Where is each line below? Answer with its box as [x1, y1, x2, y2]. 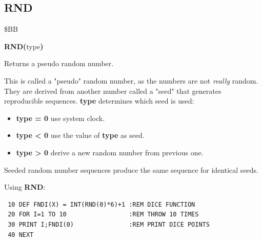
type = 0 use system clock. [16, 112, 105, 123]
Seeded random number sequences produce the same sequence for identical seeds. [4, 164, 259, 175]
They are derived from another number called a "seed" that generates [4, 85, 221, 96]
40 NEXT [8, 231, 34, 238]
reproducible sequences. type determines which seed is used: [4, 95, 194, 106]
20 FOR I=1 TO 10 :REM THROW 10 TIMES [8, 211, 199, 218]
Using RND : [4, 182, 46, 192]
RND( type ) [4, 41, 44, 51]
